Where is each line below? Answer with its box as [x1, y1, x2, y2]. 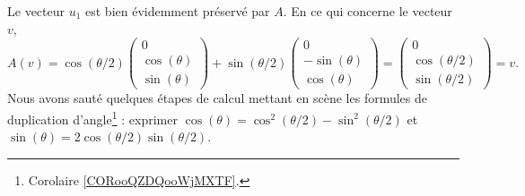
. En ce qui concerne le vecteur [283, 2, 452, 20]
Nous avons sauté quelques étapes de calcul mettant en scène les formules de [7, 89, 428, 107]
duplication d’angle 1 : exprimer [7, 107, 178, 128]
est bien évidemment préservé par [85, 2, 270, 20]
